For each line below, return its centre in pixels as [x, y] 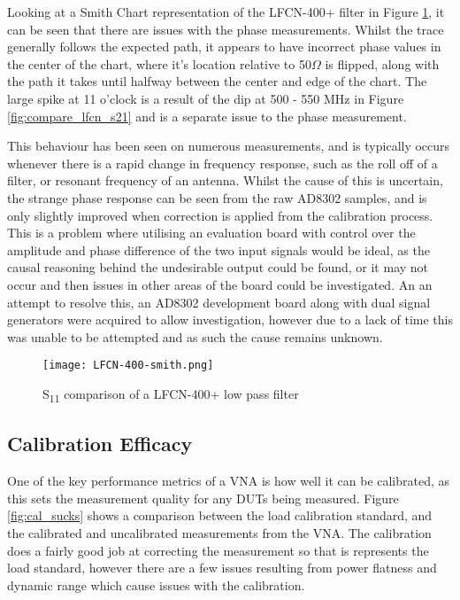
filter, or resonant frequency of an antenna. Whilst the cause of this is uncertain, [225, 180]
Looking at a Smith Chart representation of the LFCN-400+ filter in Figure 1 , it [226, 12]
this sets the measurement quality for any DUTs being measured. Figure [203, 498]
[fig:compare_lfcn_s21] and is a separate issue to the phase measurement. [207, 116]
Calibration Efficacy [100, 444]
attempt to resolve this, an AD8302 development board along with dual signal [219, 302]
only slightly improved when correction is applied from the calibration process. [220, 215]
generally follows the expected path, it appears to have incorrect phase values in [224, 47]
